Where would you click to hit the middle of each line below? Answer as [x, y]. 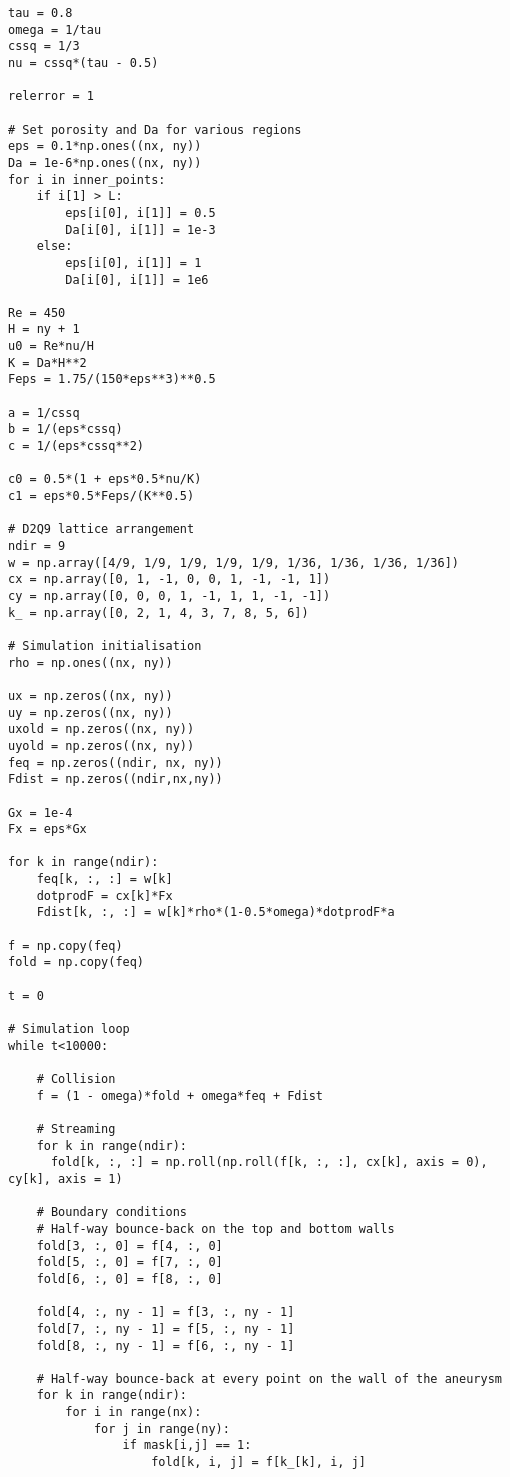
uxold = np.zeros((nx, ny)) [101, 729]
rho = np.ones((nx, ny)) [90, 662]
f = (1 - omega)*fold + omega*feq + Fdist [179, 1095]
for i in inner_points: [87, 179]
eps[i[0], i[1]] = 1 [133, 262]
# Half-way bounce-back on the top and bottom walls [215, 1228]
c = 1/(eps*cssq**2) [76, 446]
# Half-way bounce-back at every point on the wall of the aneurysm [269, 1378]
